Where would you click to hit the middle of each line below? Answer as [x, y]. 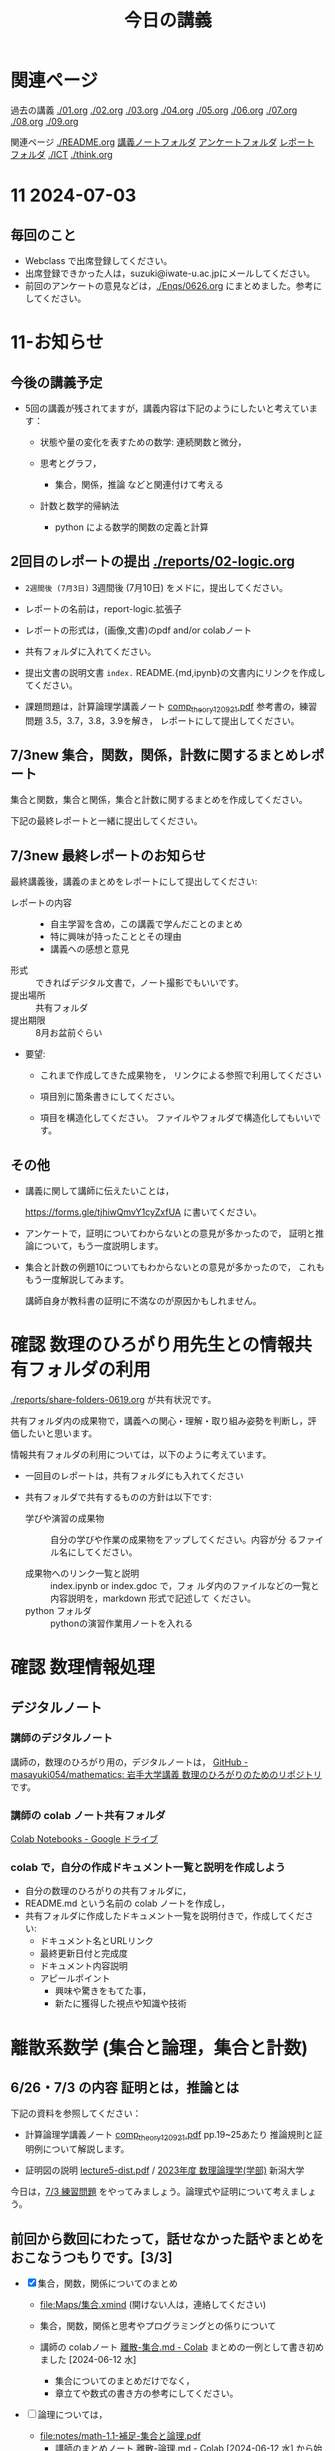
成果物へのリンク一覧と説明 [82, 1573]
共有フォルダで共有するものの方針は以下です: [118, 1497]
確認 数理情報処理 [82, 1667]
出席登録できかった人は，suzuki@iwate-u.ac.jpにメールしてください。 [170, 273]
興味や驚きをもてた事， [103, 1991]
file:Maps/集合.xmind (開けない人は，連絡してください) [153, 2304]
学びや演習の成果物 [64, 1518]
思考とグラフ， [70, 463]
